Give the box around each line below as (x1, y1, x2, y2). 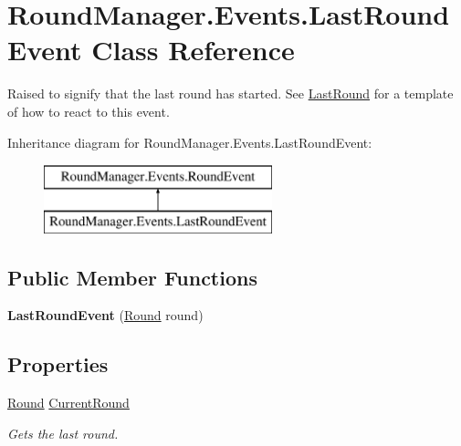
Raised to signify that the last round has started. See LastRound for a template (7, 84, 454, 103)
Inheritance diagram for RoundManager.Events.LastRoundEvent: (7, 132, 372, 151)
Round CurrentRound (7, 393, 130, 412)
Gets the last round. (7, 423, 119, 442)
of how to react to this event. (7, 101, 170, 120)
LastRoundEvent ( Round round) (7, 306, 204, 325)
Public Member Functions (7, 263, 257, 291)
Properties (7, 350, 109, 379)
